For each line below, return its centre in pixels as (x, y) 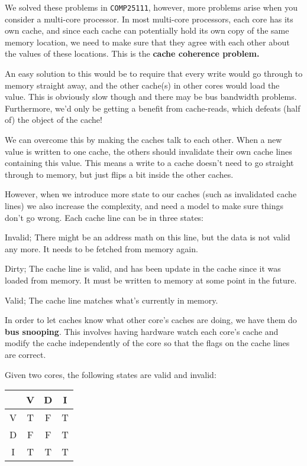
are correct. (25, 354)
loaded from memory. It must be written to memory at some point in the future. (151, 280)
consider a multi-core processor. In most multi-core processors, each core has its (149, 19)
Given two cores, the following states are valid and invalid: (111, 374)
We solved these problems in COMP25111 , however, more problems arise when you (151, 7)
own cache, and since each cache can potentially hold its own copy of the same (147, 30)
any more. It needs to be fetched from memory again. (101, 248)
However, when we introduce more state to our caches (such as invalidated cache (151, 194)
